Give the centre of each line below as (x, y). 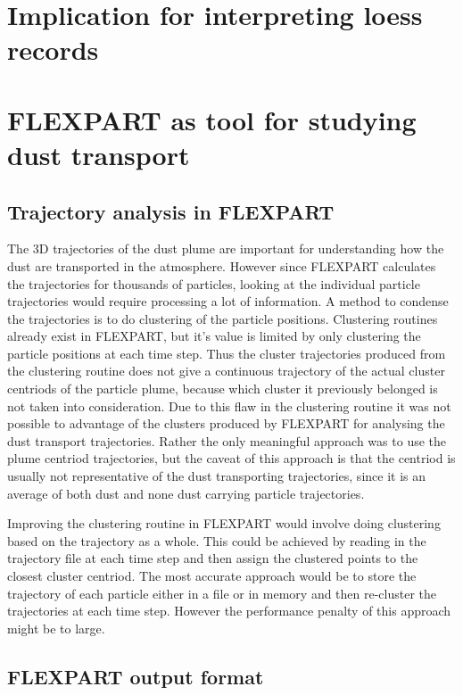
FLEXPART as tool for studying (212, 119)
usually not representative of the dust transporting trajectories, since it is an (217, 476)
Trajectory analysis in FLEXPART (171, 211)
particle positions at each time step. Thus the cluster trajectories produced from (227, 353)
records (53, 50)
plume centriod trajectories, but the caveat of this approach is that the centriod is (231, 458)
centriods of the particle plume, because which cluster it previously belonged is (223, 389)
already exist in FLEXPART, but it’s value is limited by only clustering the (214, 336)
